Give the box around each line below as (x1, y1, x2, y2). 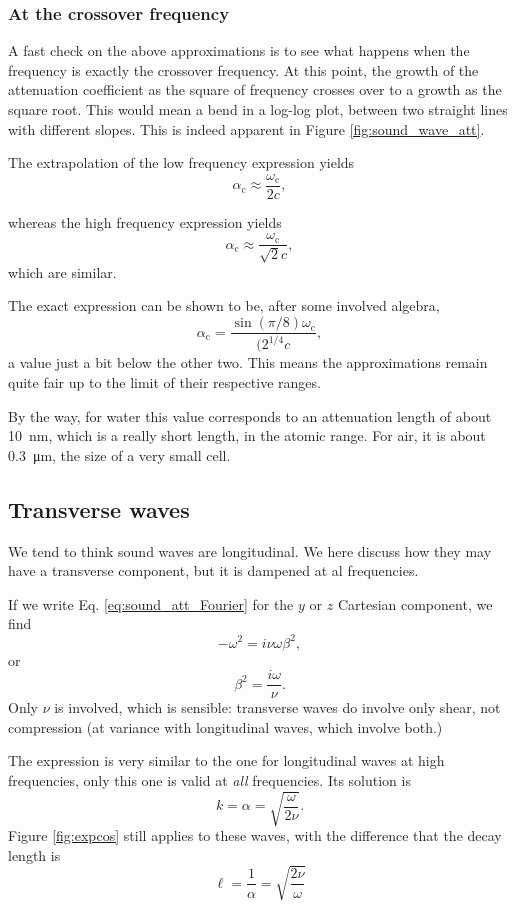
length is (8, 844, 61, 865)
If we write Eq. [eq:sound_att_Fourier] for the (8, 593, 294, 614)
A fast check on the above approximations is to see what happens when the (8, 40, 470, 61)
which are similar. (8, 261, 117, 282)
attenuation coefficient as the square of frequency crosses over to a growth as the (8, 79, 502, 100)
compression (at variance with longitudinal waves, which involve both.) (8, 716, 443, 737)
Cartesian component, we (337, 593, 493, 614)
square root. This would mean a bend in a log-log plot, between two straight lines (8, 99, 508, 119)
